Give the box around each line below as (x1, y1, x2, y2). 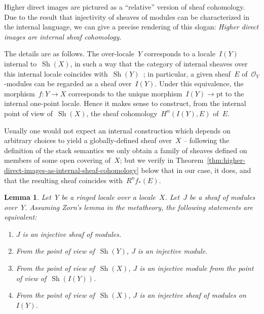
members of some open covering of (4, 155, 111, 165)
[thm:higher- (207, 155, 245, 165)
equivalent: (4, 212, 37, 222)
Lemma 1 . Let (4, 192, 51, 202)
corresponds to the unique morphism (68, 88, 182, 98)
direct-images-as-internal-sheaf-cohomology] (4, 164, 139, 175)
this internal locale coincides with (4, 68, 108, 79)
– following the (183, 135, 230, 146)
